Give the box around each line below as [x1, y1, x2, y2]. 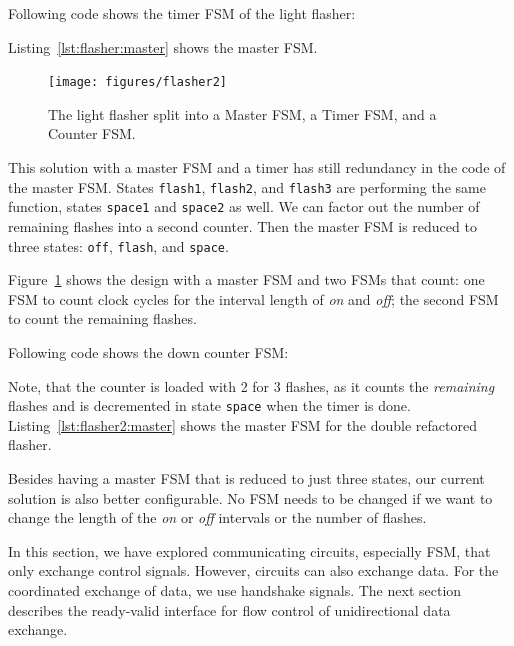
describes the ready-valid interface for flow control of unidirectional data [8, 599, 451, 620]
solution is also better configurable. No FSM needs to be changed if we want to [8, 487, 493, 508]
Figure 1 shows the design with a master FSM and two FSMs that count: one [8, 269, 485, 290]
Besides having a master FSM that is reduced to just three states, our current [8, 468, 485, 488]
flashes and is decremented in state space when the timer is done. [8, 395, 411, 416]
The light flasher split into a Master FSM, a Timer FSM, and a [48, 103, 437, 124]
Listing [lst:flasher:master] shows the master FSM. [8, 36, 318, 57]
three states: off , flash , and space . [8, 235, 229, 256]
